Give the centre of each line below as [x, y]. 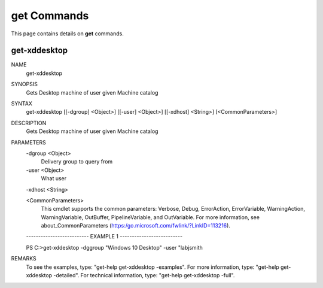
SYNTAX [22, 104]
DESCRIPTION [29, 123]
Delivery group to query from [77, 162]
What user [54, 178]
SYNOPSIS [25, 84]
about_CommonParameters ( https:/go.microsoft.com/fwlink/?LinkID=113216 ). [135, 226]
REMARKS [24, 259]
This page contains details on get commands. [67, 34]
